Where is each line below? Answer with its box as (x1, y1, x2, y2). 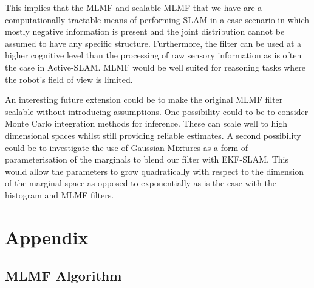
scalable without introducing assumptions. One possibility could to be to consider (5, 105, 309, 118)
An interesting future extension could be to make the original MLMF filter (5, 93, 283, 106)
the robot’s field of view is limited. (5, 72, 133, 85)
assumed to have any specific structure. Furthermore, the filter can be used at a (5, 37, 302, 49)
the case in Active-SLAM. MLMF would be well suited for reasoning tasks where (5, 60, 305, 73)
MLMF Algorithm (5, 266, 122, 285)
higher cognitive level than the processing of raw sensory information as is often (5, 49, 302, 61)
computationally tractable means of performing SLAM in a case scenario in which (5, 13, 310, 26)
